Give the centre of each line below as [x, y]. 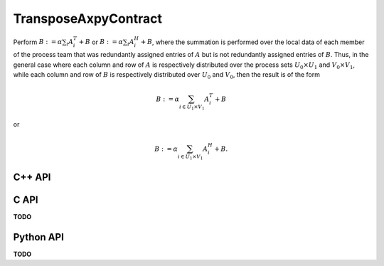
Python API [38, 237]
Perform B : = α [38, 42]
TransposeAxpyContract [88, 18]
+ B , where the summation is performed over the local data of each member [252, 42]
